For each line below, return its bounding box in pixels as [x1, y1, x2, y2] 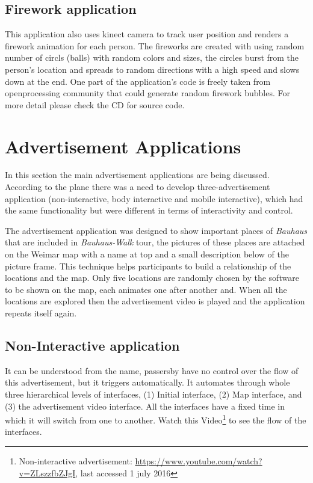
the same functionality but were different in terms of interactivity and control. [5, 204, 293, 217]
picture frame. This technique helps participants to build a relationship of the [5, 259, 291, 272]
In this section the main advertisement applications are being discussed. [5, 168, 270, 181]
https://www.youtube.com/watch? [135, 455, 262, 467]
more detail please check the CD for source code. [5, 98, 185, 111]
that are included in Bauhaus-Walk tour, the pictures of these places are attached [5, 236, 305, 248]
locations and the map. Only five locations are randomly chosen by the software [5, 271, 299, 284]
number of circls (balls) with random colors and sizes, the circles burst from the [5, 51, 299, 64]
